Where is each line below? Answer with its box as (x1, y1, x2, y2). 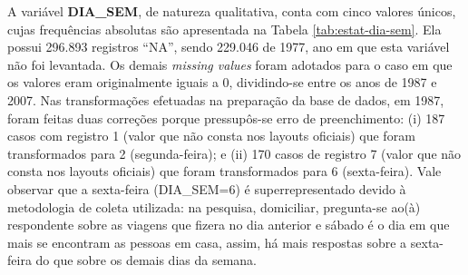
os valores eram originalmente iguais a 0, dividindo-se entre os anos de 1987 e (7, 73, 437, 92)
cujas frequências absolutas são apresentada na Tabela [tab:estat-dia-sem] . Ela (7, 19, 442, 38)
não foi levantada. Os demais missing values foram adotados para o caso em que (7, 54, 453, 74)
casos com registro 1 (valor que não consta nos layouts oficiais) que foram (7, 126, 415, 145)
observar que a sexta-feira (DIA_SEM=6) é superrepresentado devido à (7, 179, 406, 198)
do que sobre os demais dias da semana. (35, 250, 257, 270)
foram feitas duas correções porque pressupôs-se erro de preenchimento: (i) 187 (7, 108, 445, 127)
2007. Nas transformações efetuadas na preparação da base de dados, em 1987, (7, 90, 444, 109)
